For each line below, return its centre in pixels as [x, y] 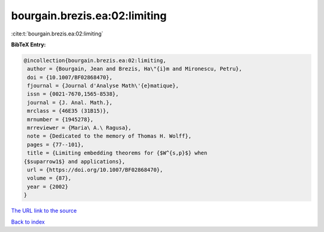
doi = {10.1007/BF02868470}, [70, 77]
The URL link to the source [44, 211]
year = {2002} [48, 187]
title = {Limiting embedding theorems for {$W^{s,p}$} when [117, 153]
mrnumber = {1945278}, [61, 119]
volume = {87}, [49, 178]
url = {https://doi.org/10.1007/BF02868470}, [95, 170]
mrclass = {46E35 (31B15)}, [68, 111]
